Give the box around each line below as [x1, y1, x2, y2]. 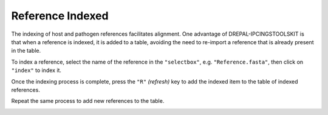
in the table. [11, 47, 41, 54]
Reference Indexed [11, 9, 109, 22]
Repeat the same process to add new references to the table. [11, 97, 165, 105]
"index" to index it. [11, 67, 62, 74]
